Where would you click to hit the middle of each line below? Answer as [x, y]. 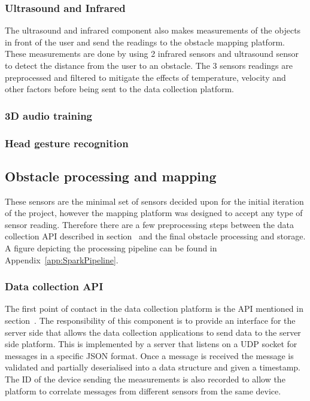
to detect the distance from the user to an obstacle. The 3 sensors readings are [149, 65]
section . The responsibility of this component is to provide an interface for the [150, 321]
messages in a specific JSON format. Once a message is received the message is [149, 355]
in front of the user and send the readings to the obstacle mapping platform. [145, 42]
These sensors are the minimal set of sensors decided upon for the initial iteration [154, 201]
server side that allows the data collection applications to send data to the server [153, 332]
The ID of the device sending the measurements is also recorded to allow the [145, 379]
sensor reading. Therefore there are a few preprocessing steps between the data [149, 224]
